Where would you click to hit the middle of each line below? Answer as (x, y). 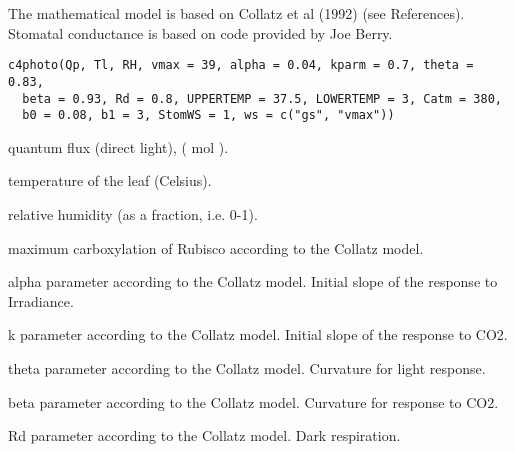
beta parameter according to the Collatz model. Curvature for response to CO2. (253, 401)
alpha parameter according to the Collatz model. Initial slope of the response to (253, 281)
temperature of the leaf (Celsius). (110, 180)
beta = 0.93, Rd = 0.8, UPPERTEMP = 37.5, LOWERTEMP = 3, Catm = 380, (262, 98)
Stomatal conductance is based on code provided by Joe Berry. (200, 32)
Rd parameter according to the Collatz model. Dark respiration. (204, 435)
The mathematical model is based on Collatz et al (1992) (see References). (236, 13)
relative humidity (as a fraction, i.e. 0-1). (133, 214)
